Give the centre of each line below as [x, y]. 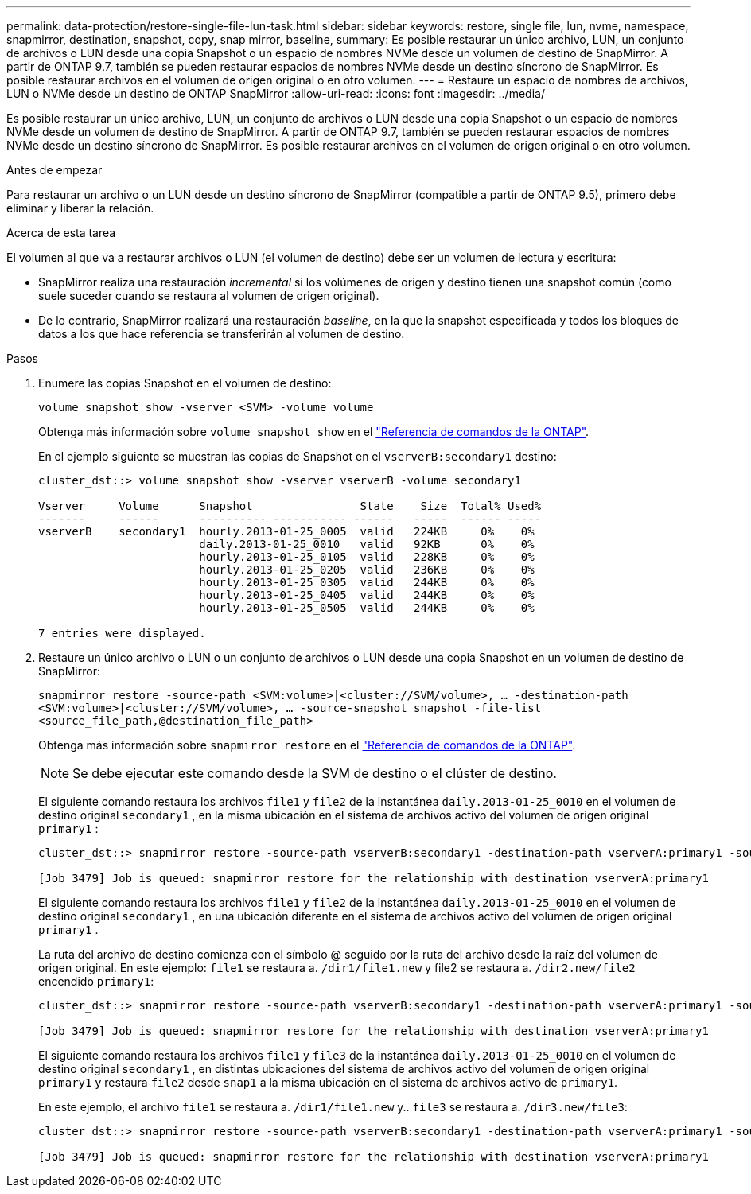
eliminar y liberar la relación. [80, 208]
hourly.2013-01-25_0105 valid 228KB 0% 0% [367, 557]
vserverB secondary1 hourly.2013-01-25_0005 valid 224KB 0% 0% [286, 531]
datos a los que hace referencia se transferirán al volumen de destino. [222, 334]
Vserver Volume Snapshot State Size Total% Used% [290, 506]
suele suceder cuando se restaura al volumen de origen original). [209, 296]
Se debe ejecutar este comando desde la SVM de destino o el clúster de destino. [315, 773]
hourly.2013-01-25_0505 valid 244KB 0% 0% [367, 608]
